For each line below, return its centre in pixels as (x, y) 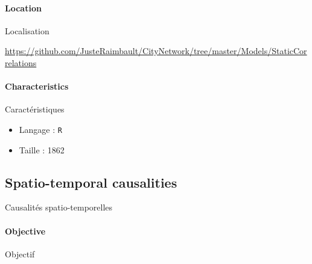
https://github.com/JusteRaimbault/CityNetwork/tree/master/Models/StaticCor (156, 51)
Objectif (20, 253)
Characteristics (37, 86)
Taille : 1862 (42, 149)
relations (21, 62)
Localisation (27, 30)
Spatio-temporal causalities (91, 182)
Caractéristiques (35, 109)
